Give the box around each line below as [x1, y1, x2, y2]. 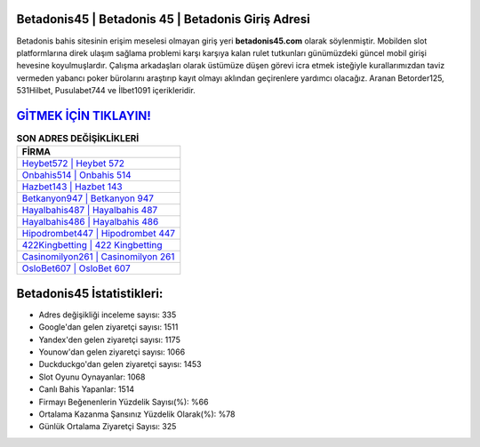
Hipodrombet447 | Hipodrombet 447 [21, 227, 176, 240]
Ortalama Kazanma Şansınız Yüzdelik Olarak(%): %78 [38, 409, 236, 419]
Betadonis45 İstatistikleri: [16, 285, 164, 301]
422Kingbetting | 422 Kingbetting [21, 239, 164, 251]
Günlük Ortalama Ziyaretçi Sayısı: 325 [38, 421, 177, 432]
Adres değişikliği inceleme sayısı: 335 [38, 309, 177, 320]
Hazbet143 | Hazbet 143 [21, 180, 124, 193]
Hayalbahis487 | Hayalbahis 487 [21, 204, 158, 217]
